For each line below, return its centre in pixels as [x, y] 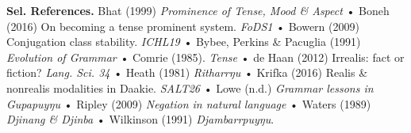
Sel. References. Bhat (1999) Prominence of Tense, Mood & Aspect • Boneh [198, 10]
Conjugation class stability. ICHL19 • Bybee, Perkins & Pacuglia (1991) [184, 42]
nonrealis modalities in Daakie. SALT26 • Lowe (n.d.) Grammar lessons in [190, 87]
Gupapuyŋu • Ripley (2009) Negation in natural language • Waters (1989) [189, 103]
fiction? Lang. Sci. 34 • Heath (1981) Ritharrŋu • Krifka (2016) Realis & [187, 72]
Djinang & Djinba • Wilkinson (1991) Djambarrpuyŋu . [140, 119]
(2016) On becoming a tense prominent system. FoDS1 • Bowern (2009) [183, 26]
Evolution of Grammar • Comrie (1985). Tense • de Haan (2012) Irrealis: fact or [205, 57]
